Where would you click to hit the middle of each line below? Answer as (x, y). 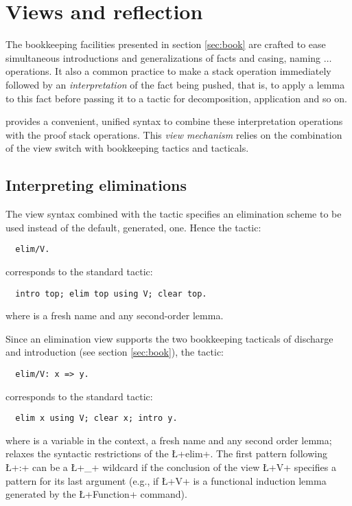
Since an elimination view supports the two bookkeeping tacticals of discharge (169, 338)
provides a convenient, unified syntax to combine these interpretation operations (174, 121)
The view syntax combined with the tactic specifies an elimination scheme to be (174, 214)
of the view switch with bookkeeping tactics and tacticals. (127, 148)
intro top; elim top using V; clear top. (111, 294)
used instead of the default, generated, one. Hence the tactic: (133, 227)
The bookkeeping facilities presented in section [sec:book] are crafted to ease (166, 44)
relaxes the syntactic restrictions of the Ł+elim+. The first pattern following (166, 453)
